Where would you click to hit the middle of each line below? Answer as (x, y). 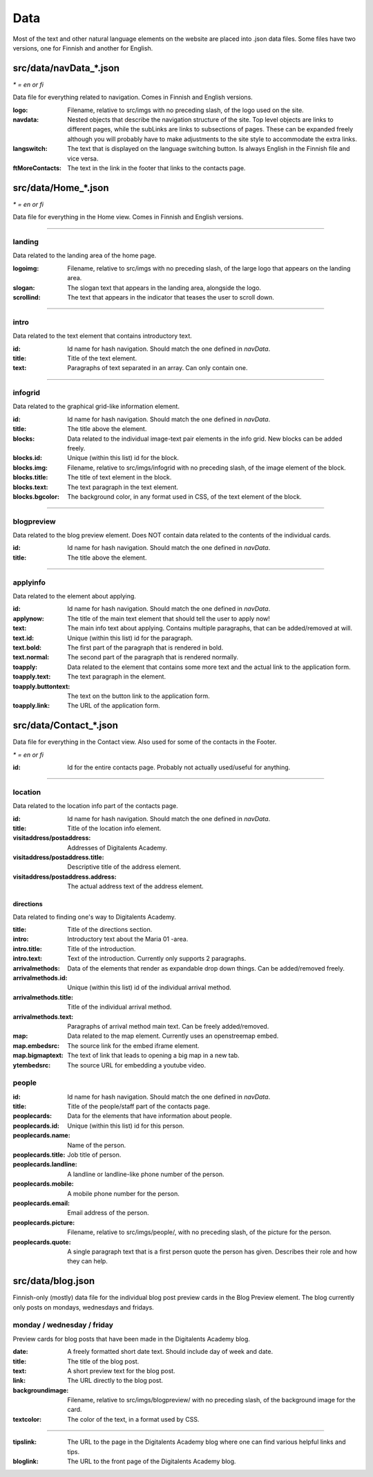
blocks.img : (30, 468)
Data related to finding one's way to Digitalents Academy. (94, 917)
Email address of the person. (108, 1213)
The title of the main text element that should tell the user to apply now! (169, 618)
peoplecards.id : (36, 1126)
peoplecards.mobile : (43, 1184)
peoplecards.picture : (44, 1222)
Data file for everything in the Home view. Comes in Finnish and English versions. (128, 217)
